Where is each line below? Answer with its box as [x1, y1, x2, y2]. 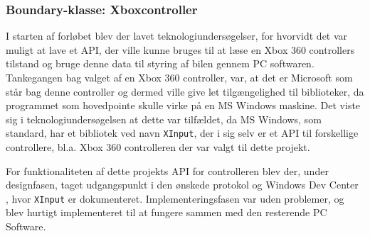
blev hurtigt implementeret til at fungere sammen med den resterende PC [6, 205, 327, 220]
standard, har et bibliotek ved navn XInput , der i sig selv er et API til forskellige [6, 125, 359, 140]
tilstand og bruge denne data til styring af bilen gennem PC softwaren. [6, 56, 314, 71]
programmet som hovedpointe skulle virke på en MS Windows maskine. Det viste [6, 98, 361, 113]
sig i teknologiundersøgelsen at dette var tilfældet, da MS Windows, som [6, 111, 322, 126]
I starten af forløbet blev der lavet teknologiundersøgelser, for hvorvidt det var [6, 28, 348, 43]
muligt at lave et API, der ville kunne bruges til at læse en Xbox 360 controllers [6, 42, 355, 57]
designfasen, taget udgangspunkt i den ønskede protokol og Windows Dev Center [6, 177, 359, 192]
